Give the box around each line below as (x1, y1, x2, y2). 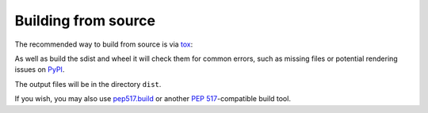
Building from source (14, 12, 156, 29)
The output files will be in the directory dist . (14, 79, 162, 89)
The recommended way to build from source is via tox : (14, 40, 193, 49)
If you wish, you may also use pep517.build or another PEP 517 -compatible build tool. (14, 94, 291, 104)
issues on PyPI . (14, 65, 65, 74)
